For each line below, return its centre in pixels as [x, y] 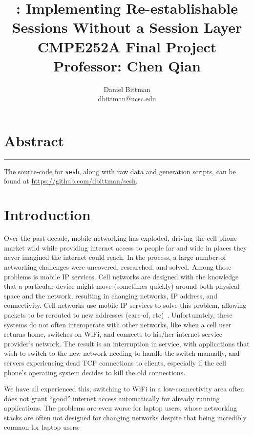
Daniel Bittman [127, 89]
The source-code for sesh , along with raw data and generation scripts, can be [120, 171]
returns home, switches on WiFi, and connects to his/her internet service [113, 334]
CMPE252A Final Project [127, 46]
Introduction [47, 215]
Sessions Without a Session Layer [127, 27]
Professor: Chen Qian [127, 65]
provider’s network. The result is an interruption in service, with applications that [127, 343]
